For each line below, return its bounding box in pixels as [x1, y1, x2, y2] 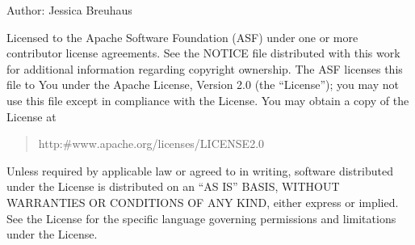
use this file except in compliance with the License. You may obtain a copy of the [6, 91, 409, 108]
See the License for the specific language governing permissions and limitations [6, 209, 396, 226]
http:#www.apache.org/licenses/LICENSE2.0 [38, 135, 265, 152]
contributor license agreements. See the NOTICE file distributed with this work [6, 44, 400, 61]
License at [6, 108, 57, 125]
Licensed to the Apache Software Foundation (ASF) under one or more [6, 28, 358, 45]
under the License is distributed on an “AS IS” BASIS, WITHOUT [6, 178, 340, 195]
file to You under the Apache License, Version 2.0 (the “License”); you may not [6, 76, 399, 93]
